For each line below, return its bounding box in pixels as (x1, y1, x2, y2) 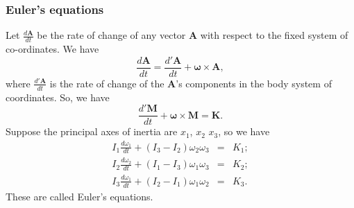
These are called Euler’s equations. (6, 189, 153, 203)
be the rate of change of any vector (37, 28, 186, 42)
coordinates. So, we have (6, 89, 110, 104)
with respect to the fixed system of (200, 28, 348, 42)
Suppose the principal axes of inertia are (6, 124, 178, 139)
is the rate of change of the (49, 76, 165, 90)
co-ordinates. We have (6, 42, 99, 56)
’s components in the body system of (176, 76, 332, 90)
